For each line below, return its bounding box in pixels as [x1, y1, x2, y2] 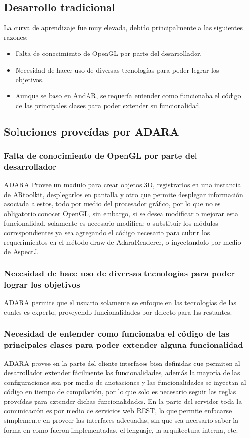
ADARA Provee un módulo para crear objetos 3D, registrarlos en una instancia [4, 180, 241, 190]
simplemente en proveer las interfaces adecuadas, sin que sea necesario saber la [4, 415, 239, 425]
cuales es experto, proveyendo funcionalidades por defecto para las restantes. [4, 307, 232, 317]
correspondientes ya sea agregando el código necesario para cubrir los [4, 227, 210, 237]
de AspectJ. [4, 246, 39, 256]
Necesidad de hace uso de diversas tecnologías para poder [4, 267, 235, 279]
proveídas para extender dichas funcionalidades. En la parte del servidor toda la [4, 396, 242, 406]
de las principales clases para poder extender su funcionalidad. [15, 100, 201, 110]
